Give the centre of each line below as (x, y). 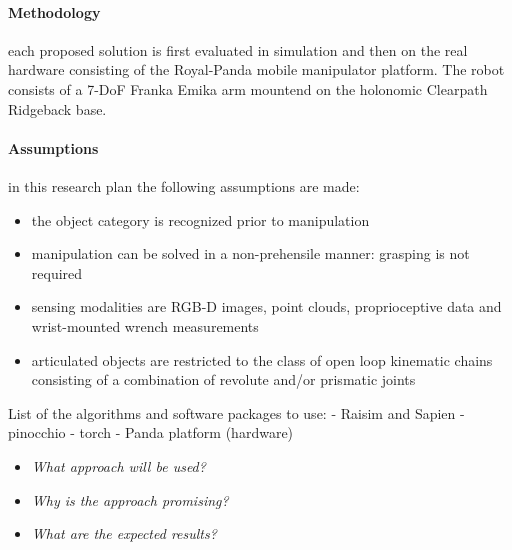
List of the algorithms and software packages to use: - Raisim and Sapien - (236, 412)
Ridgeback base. (57, 108)
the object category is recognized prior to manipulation (200, 219)
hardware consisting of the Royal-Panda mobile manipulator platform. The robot (256, 69)
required (57, 272)
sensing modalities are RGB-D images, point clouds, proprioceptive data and (266, 306)
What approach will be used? (118, 465)
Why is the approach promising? (130, 499)
